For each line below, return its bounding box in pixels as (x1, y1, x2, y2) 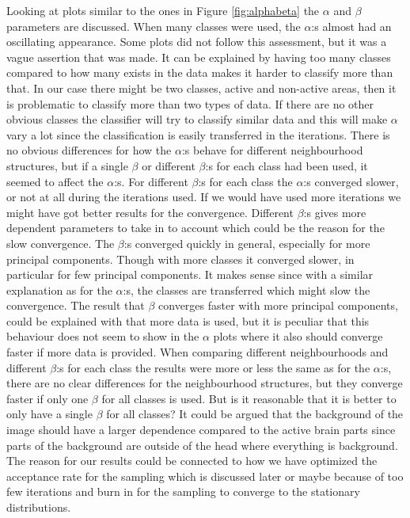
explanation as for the (6, 281, 112, 298)
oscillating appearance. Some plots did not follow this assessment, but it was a (6, 33, 387, 50)
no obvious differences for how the (6, 142, 172, 158)
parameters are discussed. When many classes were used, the (6, 17, 301, 34)
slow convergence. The (6, 234, 115, 251)
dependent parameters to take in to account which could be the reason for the (6, 219, 385, 236)
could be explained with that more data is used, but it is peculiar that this (6, 312, 370, 329)
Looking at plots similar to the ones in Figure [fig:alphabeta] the (6, 2, 320, 18)
